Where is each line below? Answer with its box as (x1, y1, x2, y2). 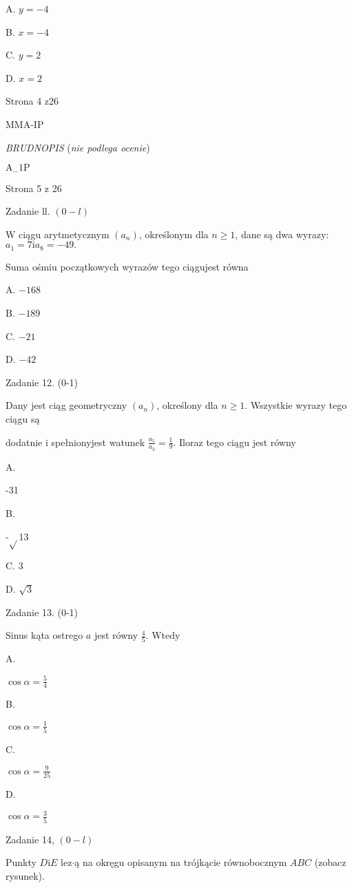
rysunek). (6, 868, 45, 882)
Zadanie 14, (6, 832, 54, 846)
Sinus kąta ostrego (6, 628, 83, 642)
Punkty (6, 855, 37, 869)
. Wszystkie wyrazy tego (245, 398, 347, 412)
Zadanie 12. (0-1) (6, 374, 78, 389)
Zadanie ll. (6, 204, 50, 218)
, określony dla (156, 398, 218, 412)
